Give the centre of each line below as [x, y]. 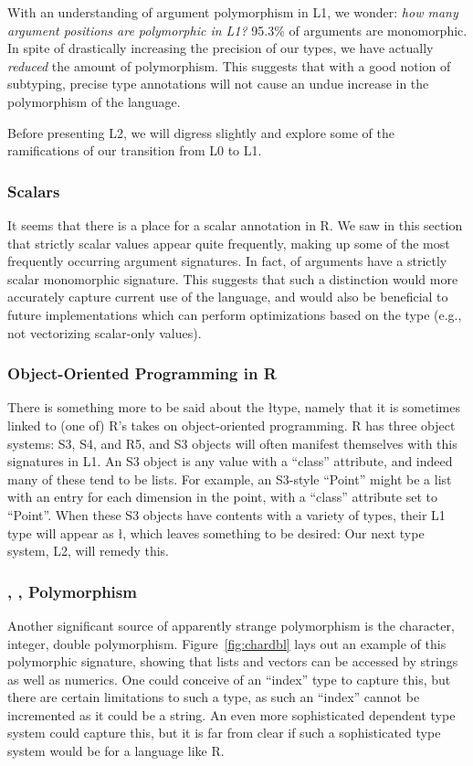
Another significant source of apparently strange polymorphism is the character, [231, 625]
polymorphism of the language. [94, 101]
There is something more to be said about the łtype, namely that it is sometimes [234, 407]
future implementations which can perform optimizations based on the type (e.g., [235, 314]
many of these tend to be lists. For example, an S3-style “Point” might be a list [230, 479]
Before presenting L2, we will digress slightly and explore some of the [201, 132]
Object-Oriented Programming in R [142, 373]
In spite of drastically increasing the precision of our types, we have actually [221, 48]
